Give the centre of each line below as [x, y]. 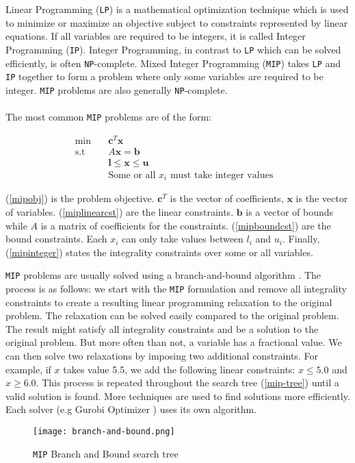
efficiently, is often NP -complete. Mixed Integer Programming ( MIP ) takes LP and [173, 63]
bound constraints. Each [56, 239]
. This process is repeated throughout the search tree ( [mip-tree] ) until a [187, 383]
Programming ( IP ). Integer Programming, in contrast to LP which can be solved [173, 49]
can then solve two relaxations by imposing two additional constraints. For [162, 356]
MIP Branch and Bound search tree [106, 453]
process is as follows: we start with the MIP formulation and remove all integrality [176, 288]
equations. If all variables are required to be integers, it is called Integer [156, 36]
